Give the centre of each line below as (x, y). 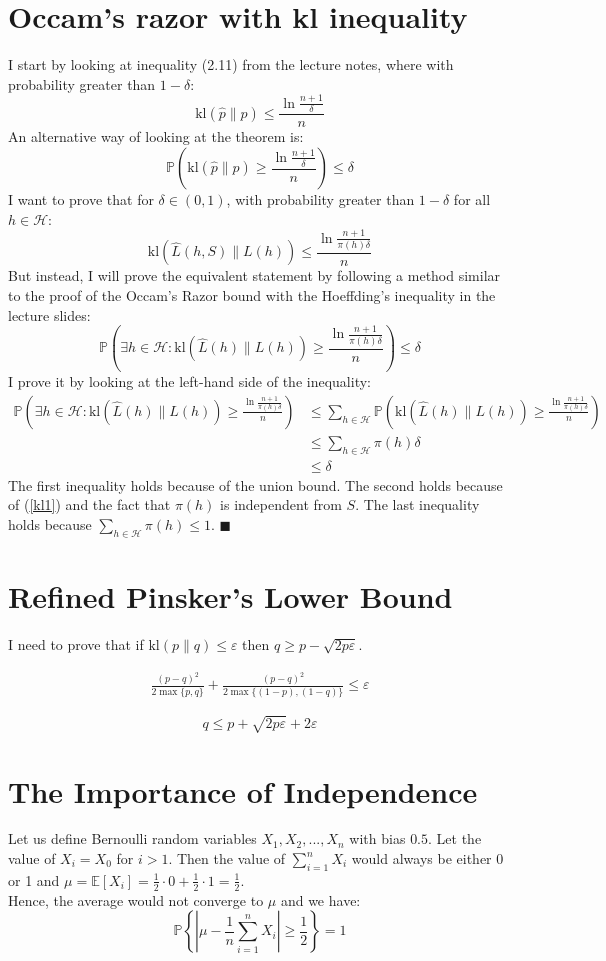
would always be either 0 (427, 858)
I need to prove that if (76, 643)
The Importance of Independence (243, 790)
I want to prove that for (81, 199)
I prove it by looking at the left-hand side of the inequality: (189, 381)
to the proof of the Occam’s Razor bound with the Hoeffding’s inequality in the (252, 294)
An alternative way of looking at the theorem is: (156, 136)
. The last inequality (417, 504)
